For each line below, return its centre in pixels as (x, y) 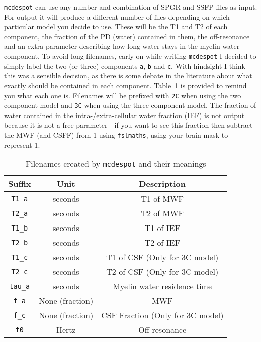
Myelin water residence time (162, 286)
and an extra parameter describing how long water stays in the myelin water (122, 46)
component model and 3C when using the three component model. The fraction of (130, 105)
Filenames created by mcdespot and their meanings (116, 164)
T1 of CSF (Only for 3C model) (162, 257)
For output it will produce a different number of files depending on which (117, 16)
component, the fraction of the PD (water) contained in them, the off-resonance (127, 36)
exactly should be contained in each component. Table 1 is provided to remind (125, 85)
